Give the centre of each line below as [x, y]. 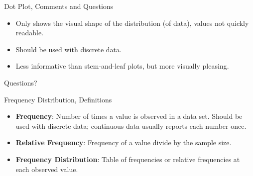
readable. [30, 33]
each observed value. [47, 169]
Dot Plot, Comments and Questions [59, 6]
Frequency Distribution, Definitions [58, 99]
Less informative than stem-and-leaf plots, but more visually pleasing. [122, 66]
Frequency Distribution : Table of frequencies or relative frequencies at [128, 159]
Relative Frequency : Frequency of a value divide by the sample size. [124, 142]
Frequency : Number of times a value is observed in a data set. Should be [129, 116]
